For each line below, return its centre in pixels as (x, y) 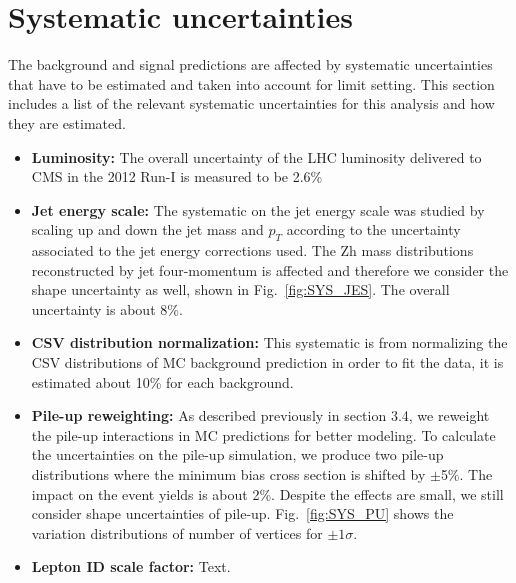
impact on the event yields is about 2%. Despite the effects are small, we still (267, 493)
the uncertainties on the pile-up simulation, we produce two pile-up (237, 454)
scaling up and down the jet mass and (147, 229)
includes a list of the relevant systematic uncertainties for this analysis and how (251, 103)
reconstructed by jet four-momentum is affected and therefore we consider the (270, 269)
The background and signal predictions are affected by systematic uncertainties (250, 64)
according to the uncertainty (373, 229)
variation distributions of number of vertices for (177, 532)
